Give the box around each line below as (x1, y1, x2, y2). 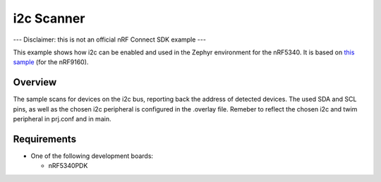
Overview (13, 76, 57, 88)
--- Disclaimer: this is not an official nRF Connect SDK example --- (13, 35, 206, 44)
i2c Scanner (13, 11, 85, 26)
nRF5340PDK (48, 162, 88, 170)
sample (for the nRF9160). (13, 58, 89, 66)
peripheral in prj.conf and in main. (13, 115, 111, 123)
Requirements (13, 133, 77, 145)
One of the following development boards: (30, 152, 154, 160)
